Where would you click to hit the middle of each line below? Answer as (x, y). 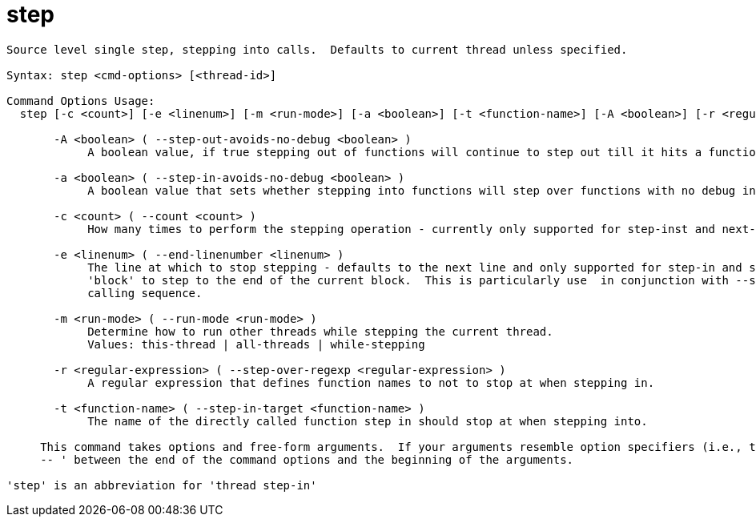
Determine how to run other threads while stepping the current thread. (320, 331)
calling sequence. (145, 293)
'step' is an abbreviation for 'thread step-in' (162, 485)
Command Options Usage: (81, 101)
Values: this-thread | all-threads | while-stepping (256, 344)
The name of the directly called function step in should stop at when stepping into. (368, 421)
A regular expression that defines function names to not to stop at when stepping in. (371, 382)
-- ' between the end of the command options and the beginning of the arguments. (307, 459)
